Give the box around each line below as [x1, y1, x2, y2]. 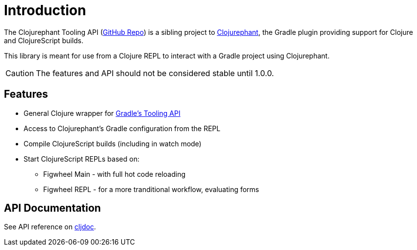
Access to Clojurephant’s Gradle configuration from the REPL [24, 124, 221, 133]
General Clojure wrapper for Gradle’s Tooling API [24, 109, 181, 117]
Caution [5, 68, 34, 78]
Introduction [4, 2, 86, 19]
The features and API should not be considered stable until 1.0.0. [36, 68, 274, 78]
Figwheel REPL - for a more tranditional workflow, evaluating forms [43, 185, 260, 194]
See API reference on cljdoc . [4, 222, 96, 231]
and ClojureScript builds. [4, 36, 84, 45]
